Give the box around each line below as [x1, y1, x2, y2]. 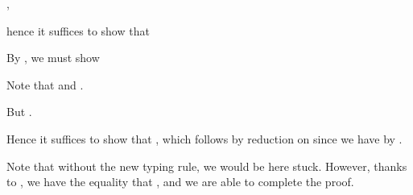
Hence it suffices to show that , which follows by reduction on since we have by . [6, 130, 403, 147]
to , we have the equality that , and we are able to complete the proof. [6, 173, 354, 190]
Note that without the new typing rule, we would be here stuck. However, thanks [6, 157, 407, 174]
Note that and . [6, 76, 84, 93]
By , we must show [6, 49, 100, 66]
